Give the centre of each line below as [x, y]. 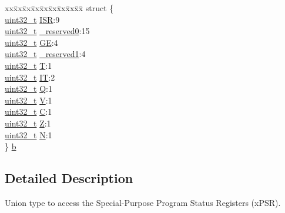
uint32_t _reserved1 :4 [45, 54]
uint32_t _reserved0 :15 [47, 31]
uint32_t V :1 [28, 100]
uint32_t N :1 [28, 134]
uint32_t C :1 [28, 112]
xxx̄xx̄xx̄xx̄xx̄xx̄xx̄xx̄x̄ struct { [59, 8]
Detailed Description [69, 178]
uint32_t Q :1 [28, 89]
